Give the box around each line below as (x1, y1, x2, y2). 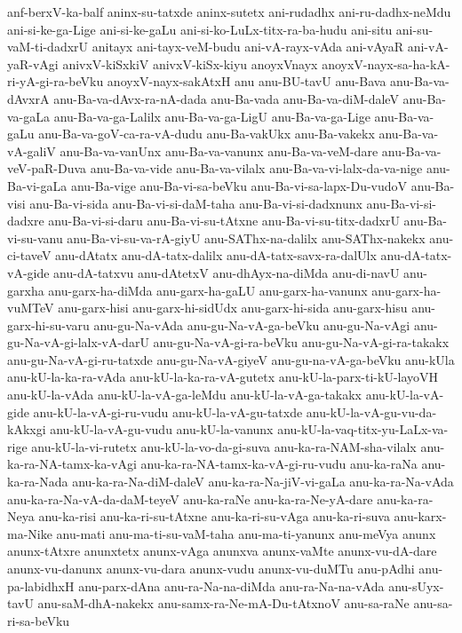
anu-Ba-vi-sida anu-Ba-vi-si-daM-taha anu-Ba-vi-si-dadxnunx (29, 194, 362, 212)
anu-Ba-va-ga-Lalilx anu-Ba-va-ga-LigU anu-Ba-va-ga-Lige (53, 107, 370, 125)
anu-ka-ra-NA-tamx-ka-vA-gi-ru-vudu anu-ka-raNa (140, 455, 418, 473)
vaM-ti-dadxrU (7, 37, 89, 56)
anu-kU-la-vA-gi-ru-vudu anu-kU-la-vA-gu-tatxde (33, 402, 303, 421)
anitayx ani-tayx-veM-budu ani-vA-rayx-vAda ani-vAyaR (92, 37, 403, 56)
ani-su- (395, 20, 434, 38)
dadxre (7, 211, 44, 230)
